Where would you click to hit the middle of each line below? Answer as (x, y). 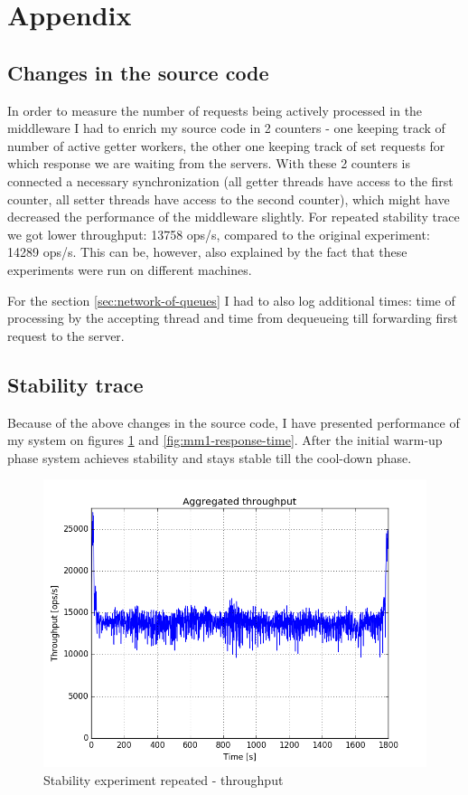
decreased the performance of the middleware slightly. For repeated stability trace (234, 217)
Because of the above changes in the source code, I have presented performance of (234, 422)
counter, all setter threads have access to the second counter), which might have (229, 199)
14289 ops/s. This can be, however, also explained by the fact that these (207, 252)
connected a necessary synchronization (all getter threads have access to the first (230, 180)
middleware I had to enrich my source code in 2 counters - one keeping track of (226, 128)
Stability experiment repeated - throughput (164, 779)
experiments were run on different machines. (130, 269)
